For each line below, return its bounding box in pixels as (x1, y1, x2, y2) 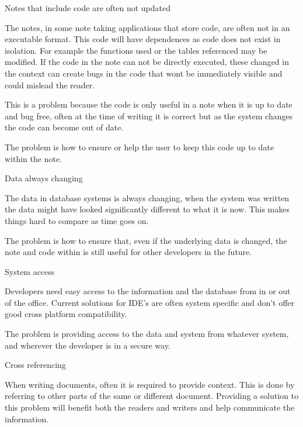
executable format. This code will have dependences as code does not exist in (5, 33, 281, 45)
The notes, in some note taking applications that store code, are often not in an (5, 21, 290, 33)
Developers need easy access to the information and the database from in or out (5, 285, 291, 297)
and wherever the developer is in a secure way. (5, 339, 170, 351)
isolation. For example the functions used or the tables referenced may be (5, 44, 267, 56)
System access (5, 265, 55, 277)
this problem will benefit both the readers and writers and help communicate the (5, 401, 295, 414)
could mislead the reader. (5, 78, 95, 91)
